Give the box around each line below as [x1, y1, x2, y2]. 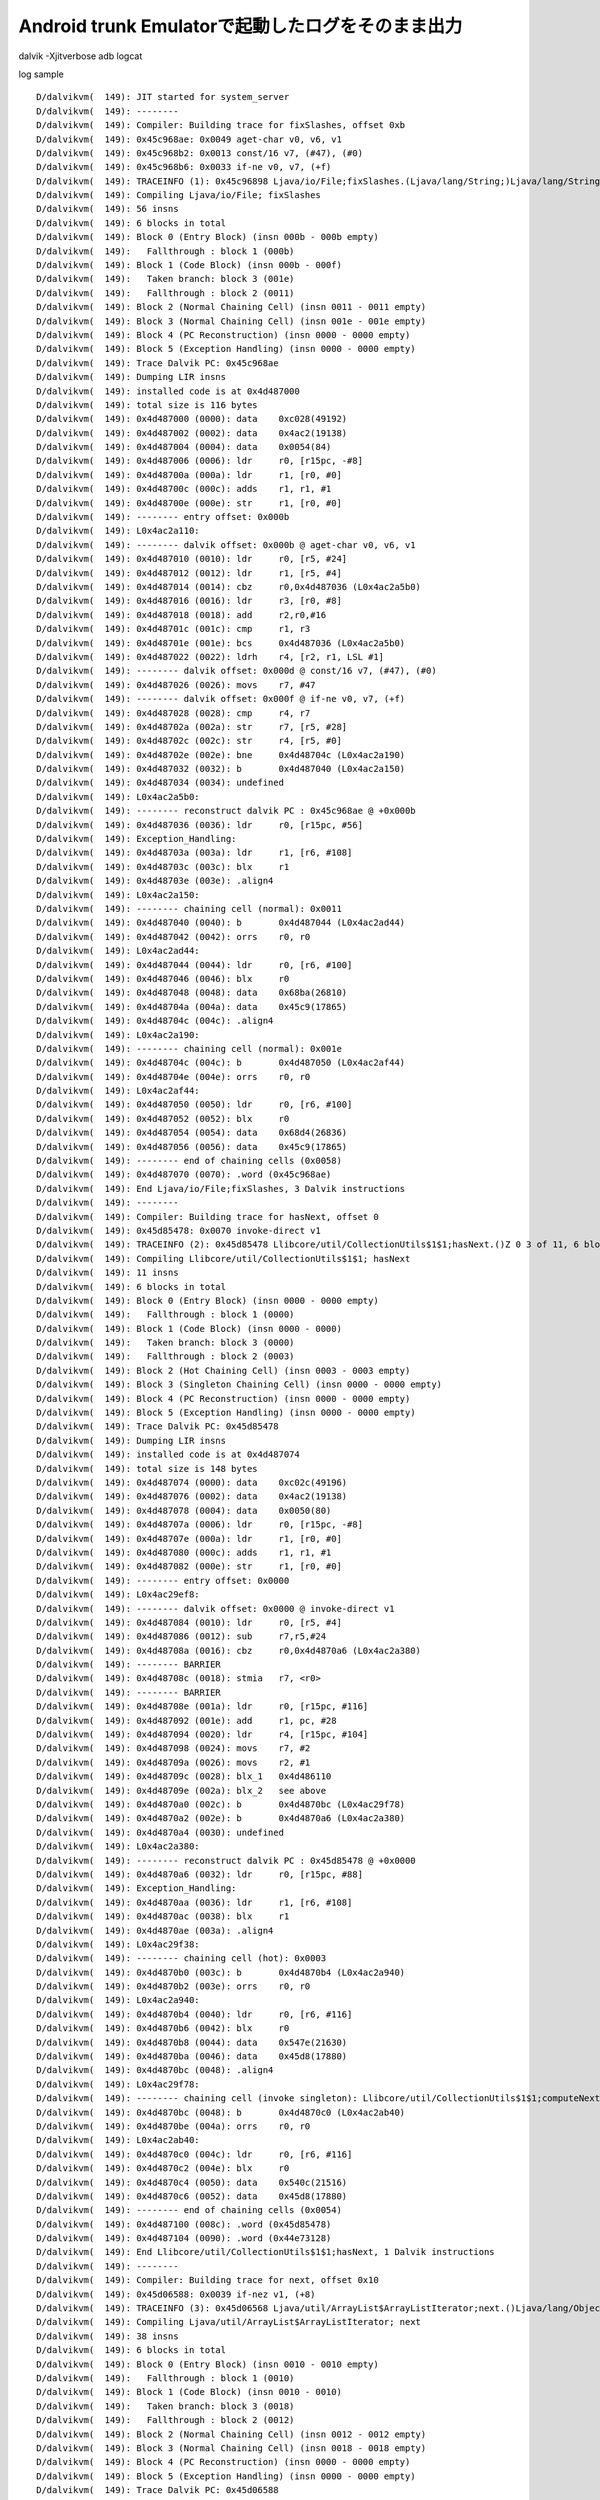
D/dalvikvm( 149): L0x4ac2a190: [36, 1029, 200, 1040]
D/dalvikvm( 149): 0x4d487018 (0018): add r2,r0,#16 [36, 609, 327, 620]
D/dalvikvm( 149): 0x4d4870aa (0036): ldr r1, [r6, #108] [36, 1896, 353, 1908]
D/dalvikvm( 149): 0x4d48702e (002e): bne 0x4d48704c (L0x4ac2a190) [36, 749, 406, 760]
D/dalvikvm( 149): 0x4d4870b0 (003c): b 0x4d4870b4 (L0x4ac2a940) [36, 1966, 406, 1978]
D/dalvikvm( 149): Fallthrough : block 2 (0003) [36, 1351, 295, 1362]
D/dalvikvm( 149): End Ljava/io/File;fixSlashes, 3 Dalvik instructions [36, 1183, 406, 1194]
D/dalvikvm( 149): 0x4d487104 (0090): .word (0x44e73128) [36, 2233, 332, 2244]
